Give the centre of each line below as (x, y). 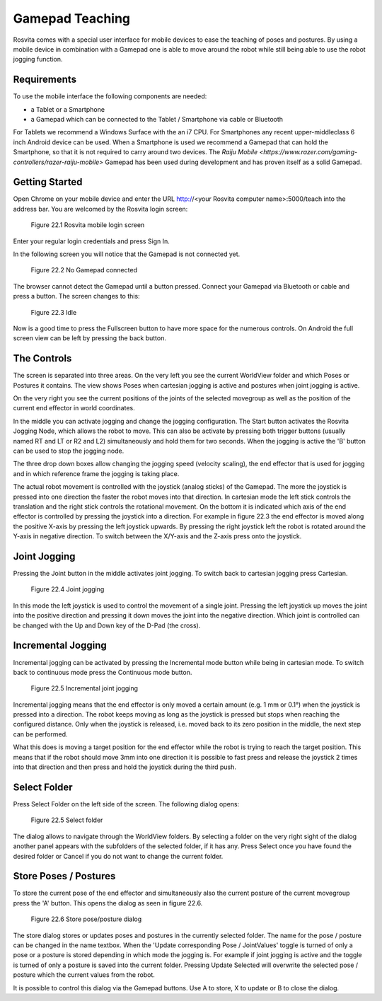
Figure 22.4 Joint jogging (68, 589)
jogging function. (38, 59)
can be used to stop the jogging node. (69, 451)
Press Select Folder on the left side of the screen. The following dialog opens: (126, 804)
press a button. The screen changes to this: (77, 296)
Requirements (45, 80)
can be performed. (40, 734)
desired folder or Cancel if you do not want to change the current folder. (118, 856)
